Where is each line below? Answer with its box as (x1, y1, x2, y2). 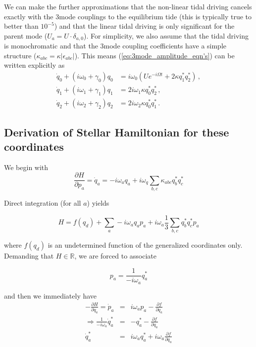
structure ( (4, 50, 37, 60)
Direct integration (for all (4, 198, 81, 208)
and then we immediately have (4, 290, 97, 301)
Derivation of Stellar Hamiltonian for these (4, 124, 229, 139)
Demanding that (4, 251, 54, 261)
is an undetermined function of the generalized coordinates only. (48, 240, 243, 250)
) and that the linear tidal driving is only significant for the (54, 21, 235, 31)
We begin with (4, 162, 49, 172)
